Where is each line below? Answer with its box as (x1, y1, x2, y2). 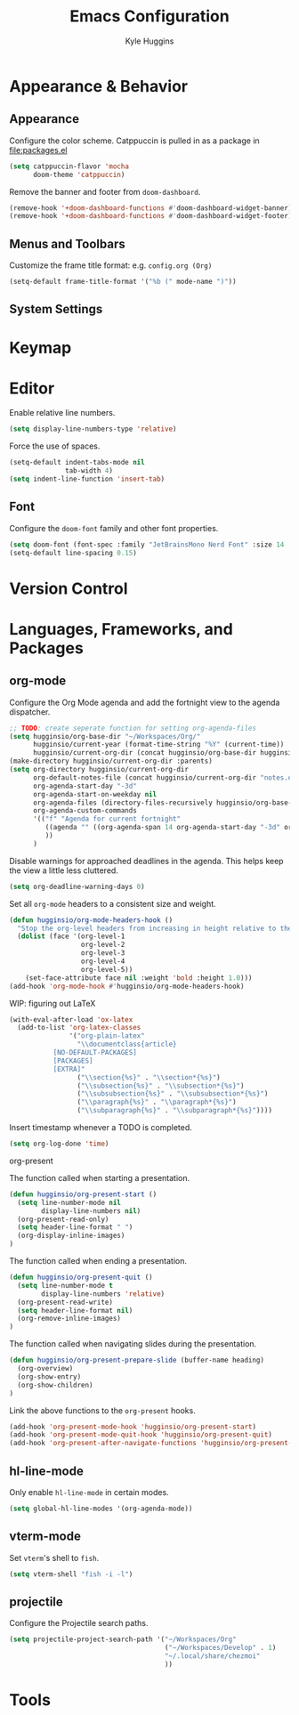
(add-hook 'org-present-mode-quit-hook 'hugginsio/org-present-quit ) (9, 1430, 273, 1439)
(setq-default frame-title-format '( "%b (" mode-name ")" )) (9, 278, 238, 287)
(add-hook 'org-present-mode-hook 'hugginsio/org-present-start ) (9, 1422, 256, 1431)
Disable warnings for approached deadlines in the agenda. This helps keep (9, 855, 284, 866)
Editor (9, 378, 55, 398)
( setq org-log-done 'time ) (9, 1139, 109, 1149)
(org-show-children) (17, 1380, 93, 1389)
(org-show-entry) (17, 1372, 82, 1381)
